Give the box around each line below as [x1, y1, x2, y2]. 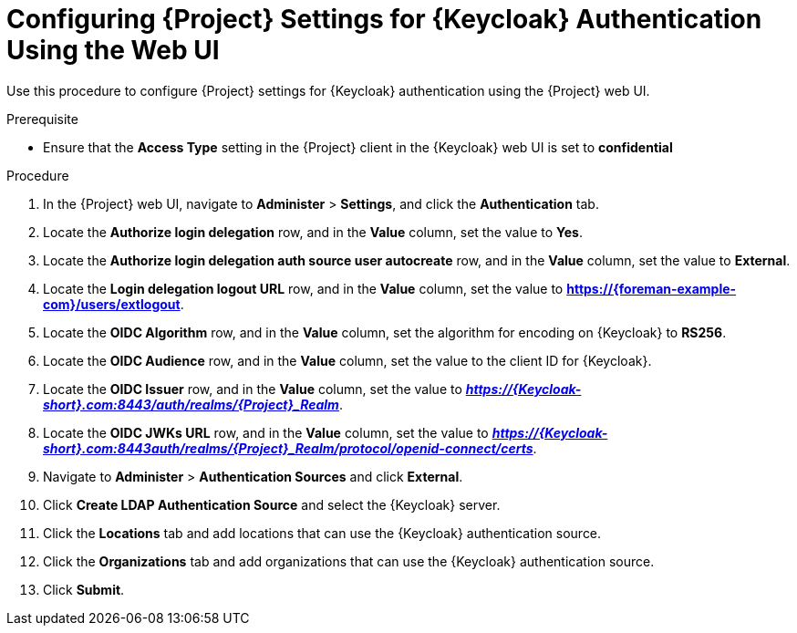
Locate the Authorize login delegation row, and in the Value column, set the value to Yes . [43, 223, 583, 240]
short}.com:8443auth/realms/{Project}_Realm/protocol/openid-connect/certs [43, 440, 533, 456]
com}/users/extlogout [43, 296, 181, 312]
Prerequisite [6, 110, 78, 127]
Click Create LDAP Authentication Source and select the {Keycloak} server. [43, 496, 501, 513]
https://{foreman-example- [566, 280, 737, 296]
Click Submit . [43, 581, 125, 597]
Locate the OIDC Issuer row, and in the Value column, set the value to [43, 380, 462, 397]
